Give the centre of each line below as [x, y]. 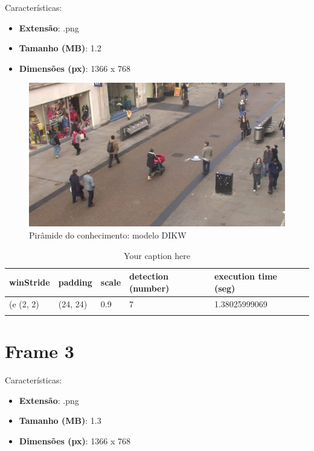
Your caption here [157, 255]
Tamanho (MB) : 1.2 [60, 48]
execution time [245, 276]
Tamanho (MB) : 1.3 [60, 421]
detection [149, 276]
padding [75, 282]
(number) [149, 288]
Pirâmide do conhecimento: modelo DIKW [108, 235]
